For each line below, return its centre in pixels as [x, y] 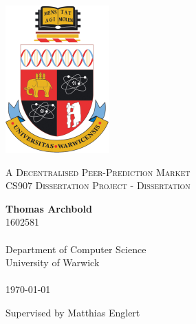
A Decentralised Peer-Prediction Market [98, 172]
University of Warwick [53, 262]
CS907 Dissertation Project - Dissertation [98, 185]
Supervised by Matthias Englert [73, 312]
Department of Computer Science [76, 249]
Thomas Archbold [49, 208]
